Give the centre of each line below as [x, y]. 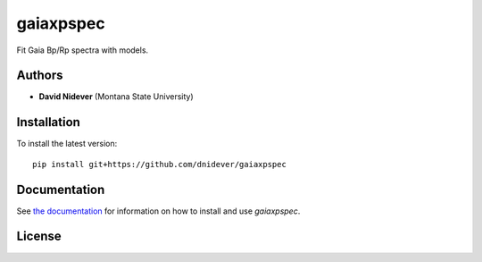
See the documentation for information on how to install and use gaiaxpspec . [158, 211]
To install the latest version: [67, 144]
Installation [48, 122]
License [39, 237]
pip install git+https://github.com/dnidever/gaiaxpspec [160, 164]
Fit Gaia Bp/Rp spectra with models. [83, 50]
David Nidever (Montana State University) [116, 97]
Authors [40, 76]
